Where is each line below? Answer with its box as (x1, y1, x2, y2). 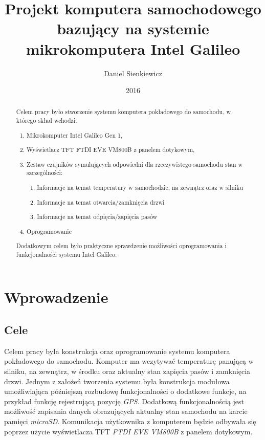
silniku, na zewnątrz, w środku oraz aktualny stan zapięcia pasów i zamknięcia (4, 366, 251, 377)
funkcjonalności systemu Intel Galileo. (16, 250, 117, 258)
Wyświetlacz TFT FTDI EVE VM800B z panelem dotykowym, (27, 145, 195, 154)
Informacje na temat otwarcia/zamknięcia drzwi (37, 197, 165, 206)
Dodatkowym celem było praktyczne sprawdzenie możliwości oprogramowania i (16, 241, 227, 250)
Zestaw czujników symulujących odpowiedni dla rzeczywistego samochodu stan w (27, 160, 243, 168)
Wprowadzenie (4, 287, 108, 307)
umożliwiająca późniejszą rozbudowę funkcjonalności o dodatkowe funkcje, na (4, 386, 247, 397)
